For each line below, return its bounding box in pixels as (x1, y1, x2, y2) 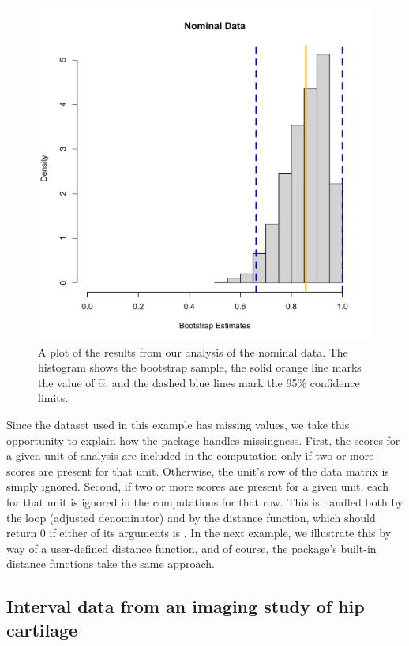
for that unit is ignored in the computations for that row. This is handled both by (6, 493, 403, 510)
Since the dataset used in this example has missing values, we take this (6, 416, 350, 432)
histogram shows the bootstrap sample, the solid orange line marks (38, 359, 362, 375)
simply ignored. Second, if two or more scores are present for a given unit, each (6, 478, 388, 495)
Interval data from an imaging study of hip (6, 594, 365, 618)
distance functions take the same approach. (6, 555, 215, 572)
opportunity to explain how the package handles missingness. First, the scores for (6, 431, 400, 448)
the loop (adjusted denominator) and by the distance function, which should (6, 509, 376, 525)
